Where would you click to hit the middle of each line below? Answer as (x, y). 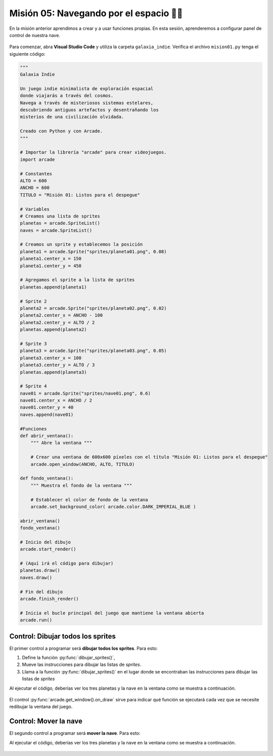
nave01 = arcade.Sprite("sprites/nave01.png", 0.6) (85, 393)
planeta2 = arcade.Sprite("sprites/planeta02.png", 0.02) (93, 308)
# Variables (35, 209)
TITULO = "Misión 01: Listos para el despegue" (80, 195)
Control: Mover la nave (46, 721)
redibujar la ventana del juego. (41, 707)
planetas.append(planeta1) (53, 287)
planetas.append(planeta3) (53, 372)
